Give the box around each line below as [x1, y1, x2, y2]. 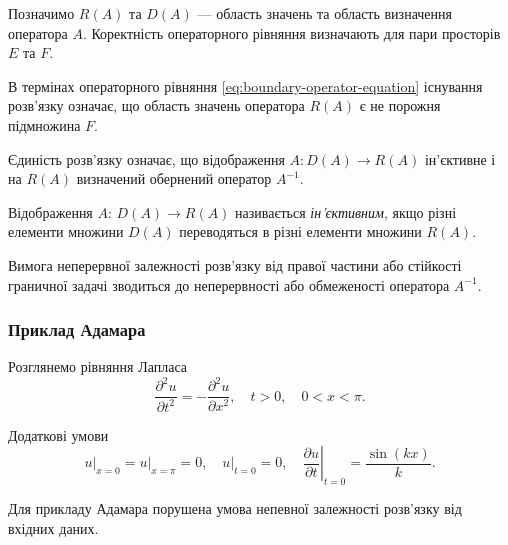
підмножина [8, 114, 81, 135]
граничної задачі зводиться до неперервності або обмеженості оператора [8, 274, 450, 295]
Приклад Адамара [8, 317, 146, 342]
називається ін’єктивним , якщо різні [235, 201, 457, 222]
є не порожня [359, 95, 441, 116]
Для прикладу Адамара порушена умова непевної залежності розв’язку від [8, 498, 462, 519]
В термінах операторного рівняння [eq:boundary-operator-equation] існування [8, 75, 483, 96]
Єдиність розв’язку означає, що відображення [8, 148, 285, 169]
